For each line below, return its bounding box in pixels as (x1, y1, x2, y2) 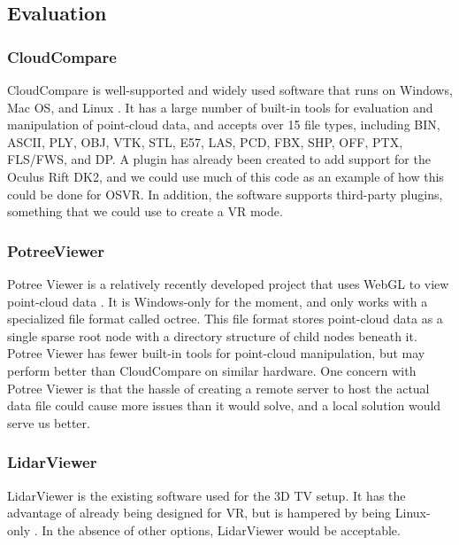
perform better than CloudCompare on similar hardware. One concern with (7, 361, 417, 379)
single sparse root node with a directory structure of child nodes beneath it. (7, 326, 417, 345)
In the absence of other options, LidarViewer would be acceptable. (42, 520, 401, 539)
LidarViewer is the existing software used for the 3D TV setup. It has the (7, 486, 406, 504)
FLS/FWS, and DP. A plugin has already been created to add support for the (7, 150, 431, 168)
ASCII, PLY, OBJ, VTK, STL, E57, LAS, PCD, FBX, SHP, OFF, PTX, (7, 132, 403, 151)
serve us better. (7, 413, 90, 432)
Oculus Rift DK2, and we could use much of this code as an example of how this (7, 167, 444, 185)
